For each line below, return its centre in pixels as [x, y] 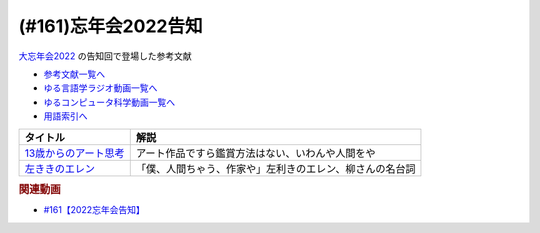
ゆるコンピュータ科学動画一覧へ [109, 102]
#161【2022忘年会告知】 [94, 210]
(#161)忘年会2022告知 [110, 26]
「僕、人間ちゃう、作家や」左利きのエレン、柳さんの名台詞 [275, 168]
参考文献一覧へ [74, 74]
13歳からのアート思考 [74, 153]
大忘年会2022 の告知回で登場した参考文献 [105, 56]
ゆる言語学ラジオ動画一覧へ [100, 88]
